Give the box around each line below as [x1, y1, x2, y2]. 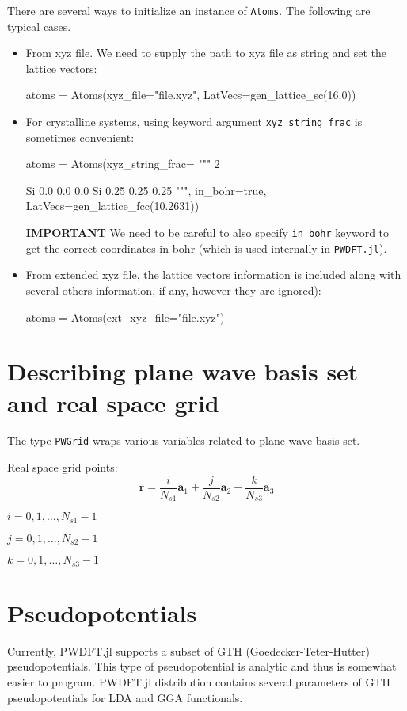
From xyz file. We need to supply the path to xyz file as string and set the [25, 44, 386, 61]
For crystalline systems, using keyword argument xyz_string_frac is [25, 113, 363, 130]
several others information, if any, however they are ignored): [25, 281, 321, 298]
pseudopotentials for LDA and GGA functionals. [7, 689, 243, 705]
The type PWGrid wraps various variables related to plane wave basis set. [7, 432, 360, 449]
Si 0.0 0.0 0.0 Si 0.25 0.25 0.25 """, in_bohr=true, [25, 182, 267, 198]
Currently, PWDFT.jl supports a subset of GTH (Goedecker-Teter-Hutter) [7, 642, 370, 659]
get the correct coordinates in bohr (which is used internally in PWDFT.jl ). [25, 239, 387, 256]
